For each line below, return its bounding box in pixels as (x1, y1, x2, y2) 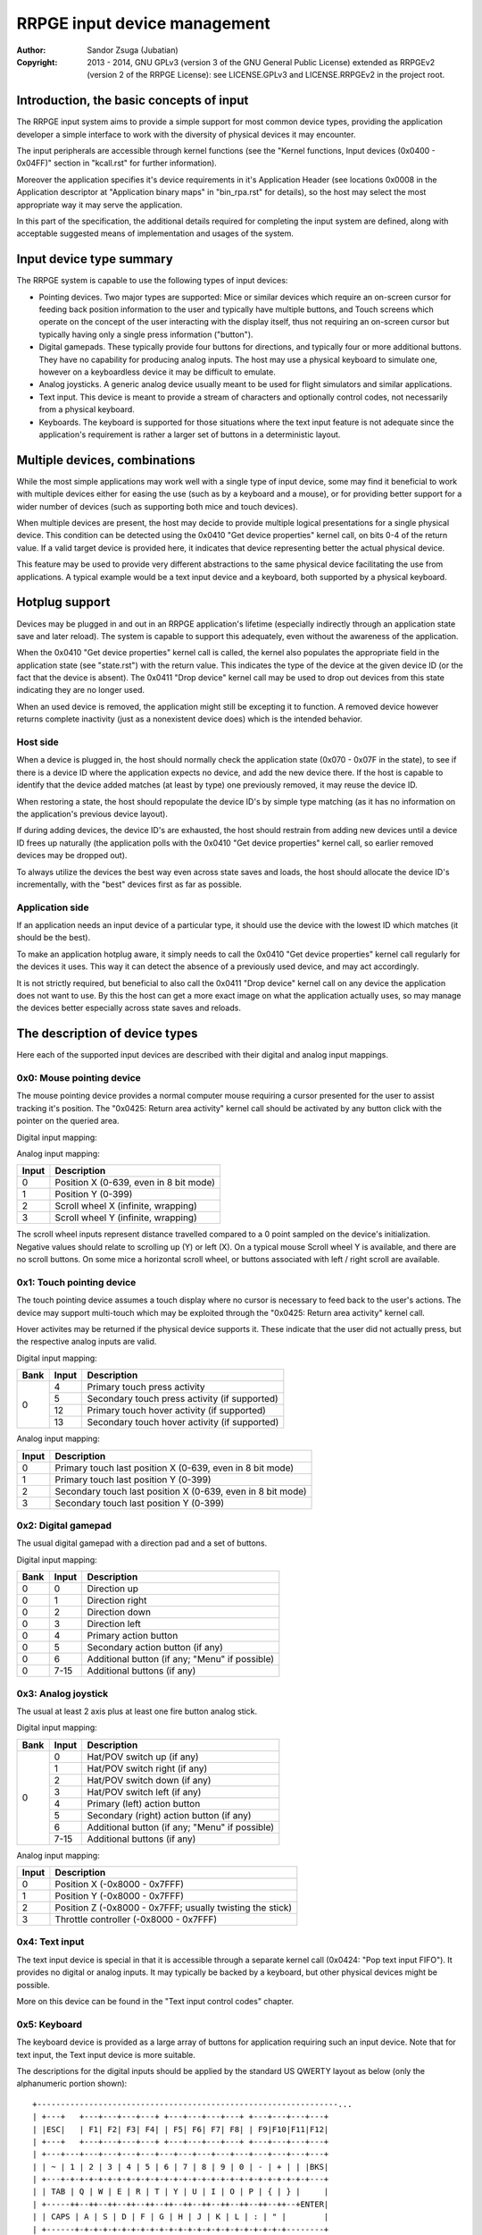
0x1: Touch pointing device (16, 1276, 137, 1288)
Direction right (87, 1594, 147, 1607)
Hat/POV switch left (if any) (87, 1785, 202, 1798)
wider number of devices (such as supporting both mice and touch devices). (16, 501, 298, 511)
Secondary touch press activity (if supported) (87, 1393, 278, 1405)
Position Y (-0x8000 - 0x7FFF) (54, 1890, 185, 1902)
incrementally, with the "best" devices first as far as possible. (16, 879, 243, 890)
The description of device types (16, 1026, 198, 1042)
